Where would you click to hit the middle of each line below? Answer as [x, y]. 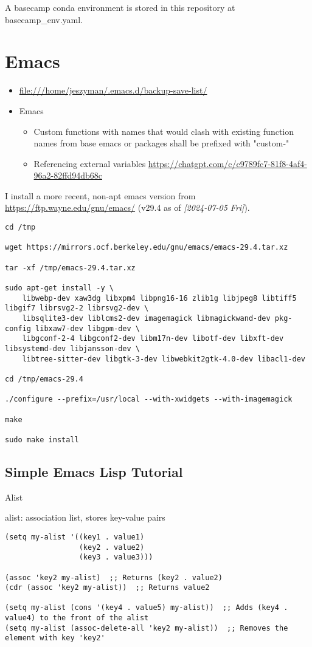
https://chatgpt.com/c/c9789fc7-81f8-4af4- [227, 163]
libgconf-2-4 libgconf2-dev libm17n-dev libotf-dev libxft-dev [153, 339]
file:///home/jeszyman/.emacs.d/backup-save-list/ [113, 90]
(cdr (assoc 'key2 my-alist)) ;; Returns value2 [107, 588]
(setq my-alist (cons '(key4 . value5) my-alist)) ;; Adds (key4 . [147, 608]
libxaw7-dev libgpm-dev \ [88, 328]
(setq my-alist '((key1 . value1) [75, 537]
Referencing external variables [90, 163]
